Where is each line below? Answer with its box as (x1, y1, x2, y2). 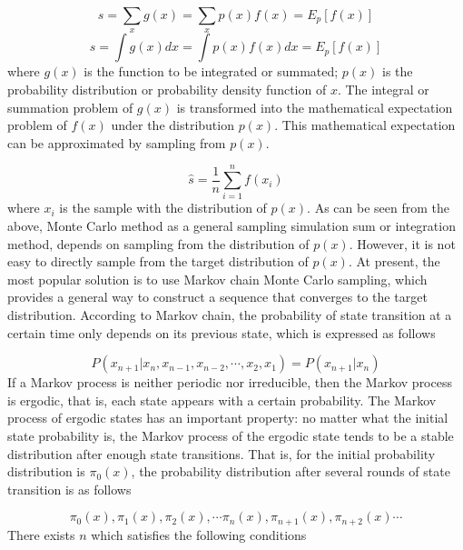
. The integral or (337, 79, 429, 98)
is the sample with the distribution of (59, 198, 267, 217)
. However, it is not (349, 234, 456, 253)
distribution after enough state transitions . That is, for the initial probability (7, 444, 436, 463)
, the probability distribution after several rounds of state (131, 462, 450, 481)
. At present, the (348, 252, 440, 271)
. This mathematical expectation (274, 115, 456, 135)
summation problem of (7, 97, 133, 116)
